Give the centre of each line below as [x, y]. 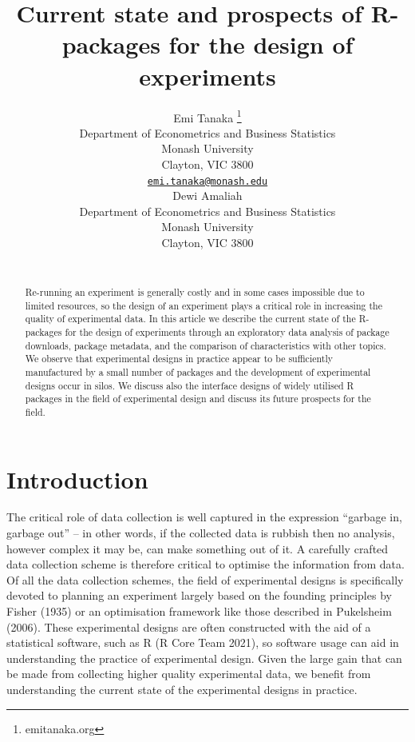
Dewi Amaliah [207, 195]
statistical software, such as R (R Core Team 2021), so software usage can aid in [203, 642]
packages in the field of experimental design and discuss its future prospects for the [198, 399]
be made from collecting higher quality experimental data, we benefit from [189, 674]
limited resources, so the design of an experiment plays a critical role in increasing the [204, 305]
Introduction [77, 479]
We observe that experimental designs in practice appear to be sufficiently [179, 359]
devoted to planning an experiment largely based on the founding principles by [199, 595]
